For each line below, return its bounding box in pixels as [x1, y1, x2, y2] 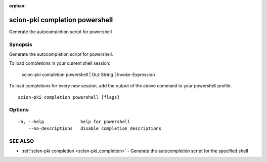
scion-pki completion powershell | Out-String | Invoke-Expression [21, 72, 155, 78]
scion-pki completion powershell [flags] [18, 94, 120, 100]
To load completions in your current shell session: [9, 60, 111, 66]
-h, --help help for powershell [18, 119, 131, 124]
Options [9, 106, 29, 113]
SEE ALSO [9, 137, 34, 144]
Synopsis [9, 41, 32, 48]
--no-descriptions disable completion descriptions [28, 125, 162, 131]
